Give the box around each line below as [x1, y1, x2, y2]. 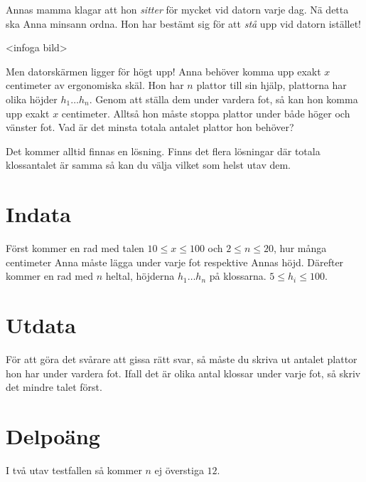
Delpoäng [6, 421, 100, 450]
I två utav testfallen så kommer [6, 462, 142, 477]
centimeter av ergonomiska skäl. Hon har [6, 78, 184, 93]
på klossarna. [209, 268, 267, 283]
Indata [6, 199, 71, 229]
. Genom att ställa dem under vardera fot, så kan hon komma [89, 91, 358, 106]
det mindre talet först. [6, 379, 102, 394]
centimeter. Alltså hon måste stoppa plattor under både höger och [61, 105, 350, 120]
